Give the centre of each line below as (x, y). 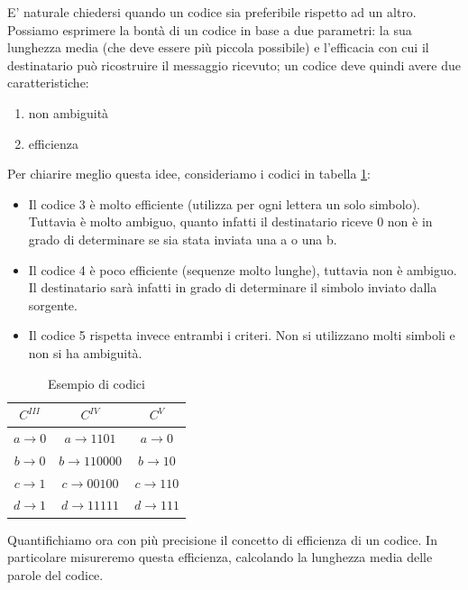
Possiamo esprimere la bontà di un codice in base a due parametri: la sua (210, 29)
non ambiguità (69, 112)
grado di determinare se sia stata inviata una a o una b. (183, 239)
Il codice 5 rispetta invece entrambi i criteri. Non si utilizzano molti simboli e (242, 335)
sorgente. (53, 304)
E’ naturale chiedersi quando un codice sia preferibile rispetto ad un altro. (212, 12)
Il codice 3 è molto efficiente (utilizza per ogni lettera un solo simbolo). (224, 203)
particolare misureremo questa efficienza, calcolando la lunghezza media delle (220, 557)
